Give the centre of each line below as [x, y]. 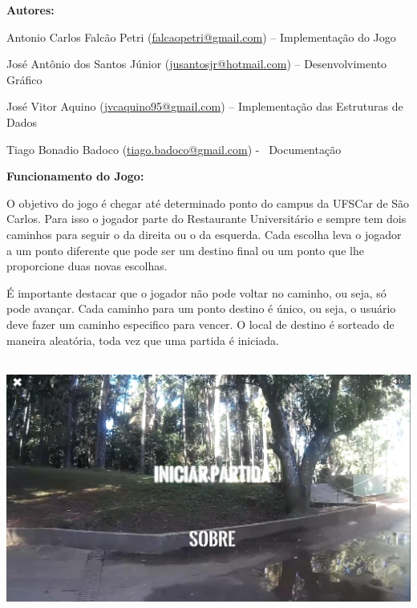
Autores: [30, 10]
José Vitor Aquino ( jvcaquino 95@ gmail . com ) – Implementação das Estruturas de [205, 106]
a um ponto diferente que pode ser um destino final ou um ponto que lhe [185, 250]
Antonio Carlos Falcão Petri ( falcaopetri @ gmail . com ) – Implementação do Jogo [201, 36]
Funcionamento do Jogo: [75, 176]
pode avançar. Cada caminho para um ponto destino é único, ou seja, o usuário [201, 308]
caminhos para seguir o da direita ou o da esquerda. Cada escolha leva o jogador [204, 234]
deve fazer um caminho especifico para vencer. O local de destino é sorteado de [200, 324]
